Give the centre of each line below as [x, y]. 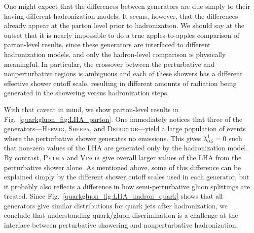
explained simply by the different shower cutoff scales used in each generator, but [127, 177]
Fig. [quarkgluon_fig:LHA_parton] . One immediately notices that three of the [123, 119]
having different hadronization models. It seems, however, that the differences [121, 15]
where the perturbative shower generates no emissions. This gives [103, 138]
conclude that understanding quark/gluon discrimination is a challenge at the [121, 215]
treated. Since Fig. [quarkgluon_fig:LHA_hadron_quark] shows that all [113, 196]
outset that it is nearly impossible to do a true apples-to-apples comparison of [122, 35]
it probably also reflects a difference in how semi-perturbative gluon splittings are [127, 186]
